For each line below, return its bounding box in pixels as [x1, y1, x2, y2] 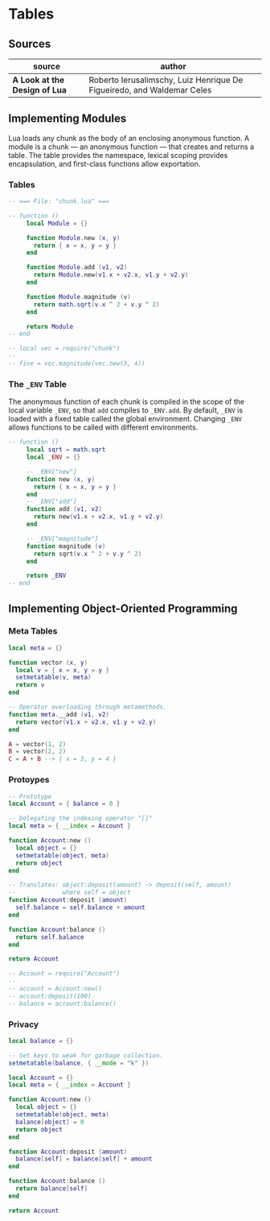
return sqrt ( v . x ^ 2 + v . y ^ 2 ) [33, 550, 142, 558]
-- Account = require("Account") [8, 970, 121, 978]
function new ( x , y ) [26, 475, 95, 484]
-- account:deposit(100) [8, 992, 92, 1000]
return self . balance [15, 932, 84, 941]
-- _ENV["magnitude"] [26, 534, 99, 542]
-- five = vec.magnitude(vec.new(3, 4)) [8, 359, 146, 368]
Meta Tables [8, 625, 58, 637]
